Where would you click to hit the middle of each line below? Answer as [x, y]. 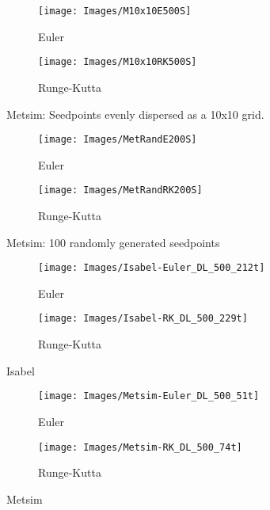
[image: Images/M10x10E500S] [115, 11]
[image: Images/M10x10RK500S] [118, 62]
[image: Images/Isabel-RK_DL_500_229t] [143, 319]
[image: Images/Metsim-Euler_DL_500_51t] [149, 396]
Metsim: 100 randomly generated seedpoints [113, 242]
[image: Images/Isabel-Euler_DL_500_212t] [152, 268]
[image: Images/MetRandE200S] [118, 140]
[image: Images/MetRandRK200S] [120, 190]
